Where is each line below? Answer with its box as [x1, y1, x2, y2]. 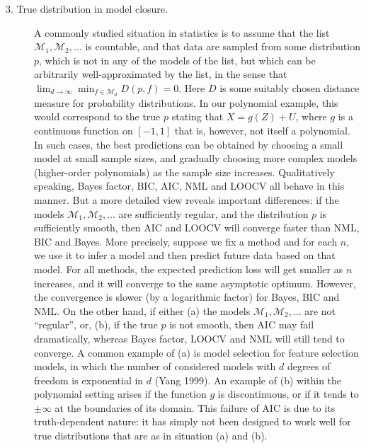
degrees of [287, 359, 331, 374]
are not [304, 303, 336, 318]
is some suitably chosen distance [219, 80, 360, 95]
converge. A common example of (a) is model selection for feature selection [34, 345, 359, 360]
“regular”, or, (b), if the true [34, 317, 158, 332]
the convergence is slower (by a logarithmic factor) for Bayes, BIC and [34, 289, 340, 304]
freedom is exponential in [34, 372, 144, 387]
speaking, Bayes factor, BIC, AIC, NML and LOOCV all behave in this [34, 178, 345, 193]
